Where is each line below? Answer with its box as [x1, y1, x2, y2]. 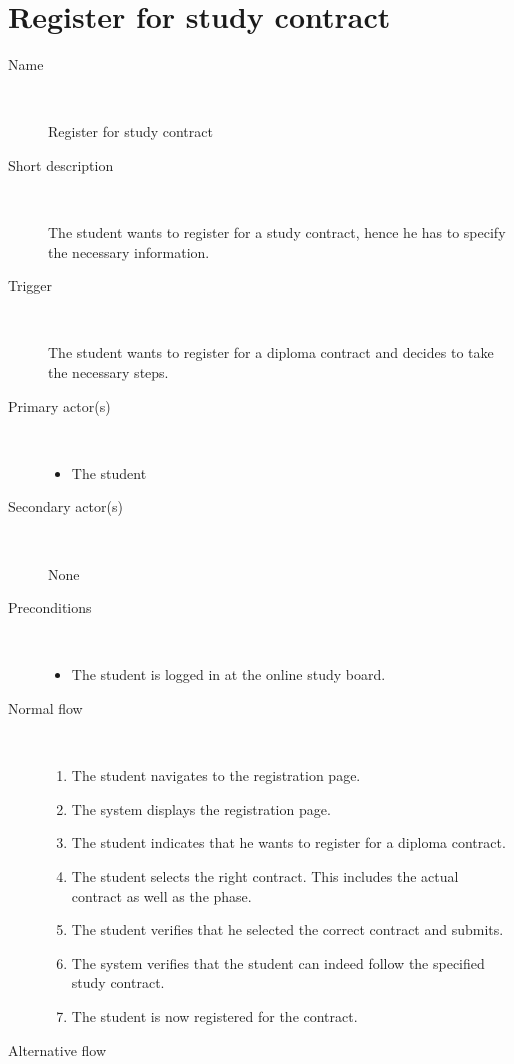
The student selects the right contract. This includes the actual [71, 865, 459, 886]
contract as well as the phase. [71, 885, 252, 906]
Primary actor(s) [8, 395, 111, 416]
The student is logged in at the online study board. [71, 664, 386, 685]
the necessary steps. [48, 362, 169, 383]
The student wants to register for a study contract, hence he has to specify [48, 222, 506, 243]
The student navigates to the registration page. [71, 765, 361, 786]
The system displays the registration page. [71, 798, 331, 819]
